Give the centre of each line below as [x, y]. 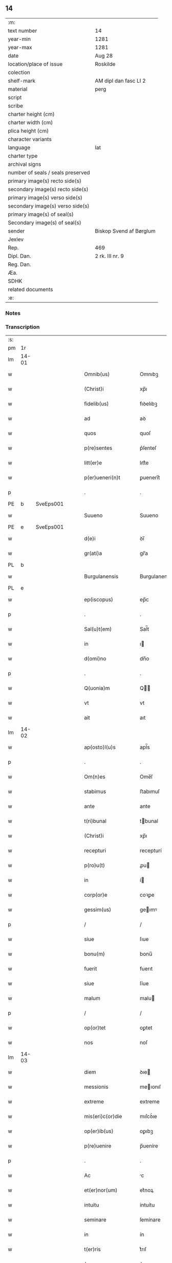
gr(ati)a [93, 553]
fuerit [91, 969]
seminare [95, 1220]
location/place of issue [35, 64]
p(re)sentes [98, 448]
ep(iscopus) [99, 599]
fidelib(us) [96, 404]
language [19, 147]
